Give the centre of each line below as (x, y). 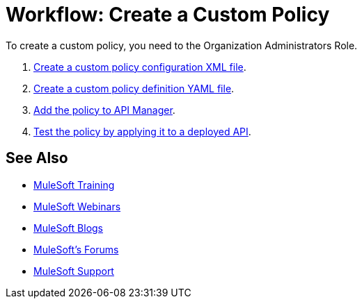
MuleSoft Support (74, 271)
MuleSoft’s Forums (76, 249)
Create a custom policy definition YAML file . (134, 88)
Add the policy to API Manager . (104, 110)
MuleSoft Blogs (68, 228)
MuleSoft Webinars (77, 206)
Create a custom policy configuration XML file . (140, 67)
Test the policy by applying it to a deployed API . (142, 131)
